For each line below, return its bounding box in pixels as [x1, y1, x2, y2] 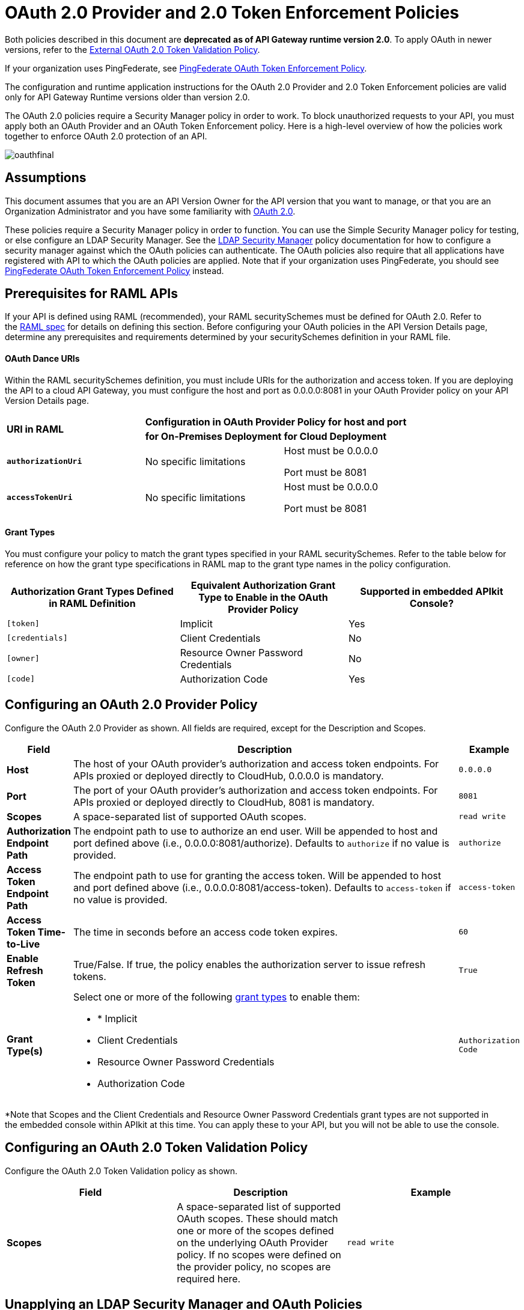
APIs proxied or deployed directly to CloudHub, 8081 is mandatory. [73, 796, 375, 808]
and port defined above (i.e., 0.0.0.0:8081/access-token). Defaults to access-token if [73, 881, 451, 894]
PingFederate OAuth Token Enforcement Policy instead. [5, 265, 224, 276]
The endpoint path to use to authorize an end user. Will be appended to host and [73, 824, 438, 837]
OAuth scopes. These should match [177, 1212, 338, 1225]
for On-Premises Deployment [145, 430, 282, 442]
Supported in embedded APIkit [360, 585, 504, 597]
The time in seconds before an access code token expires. [73, 925, 338, 938]
